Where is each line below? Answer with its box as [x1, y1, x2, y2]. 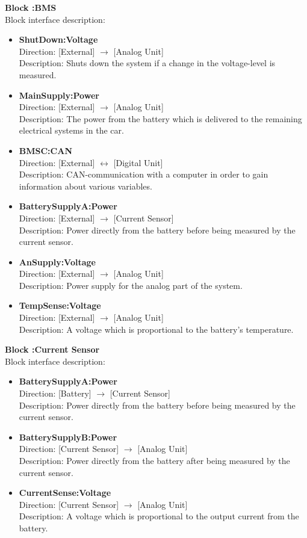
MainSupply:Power [19, 88, 99, 101]
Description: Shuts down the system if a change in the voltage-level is [19, 57, 276, 69]
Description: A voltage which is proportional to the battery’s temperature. [19, 323, 294, 335]
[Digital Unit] [113, 156, 163, 169]
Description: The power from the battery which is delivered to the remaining [19, 112, 302, 125]
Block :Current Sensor [5, 343, 100, 356]
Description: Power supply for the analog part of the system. [19, 279, 243, 291]
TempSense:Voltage [19, 299, 101, 312]
